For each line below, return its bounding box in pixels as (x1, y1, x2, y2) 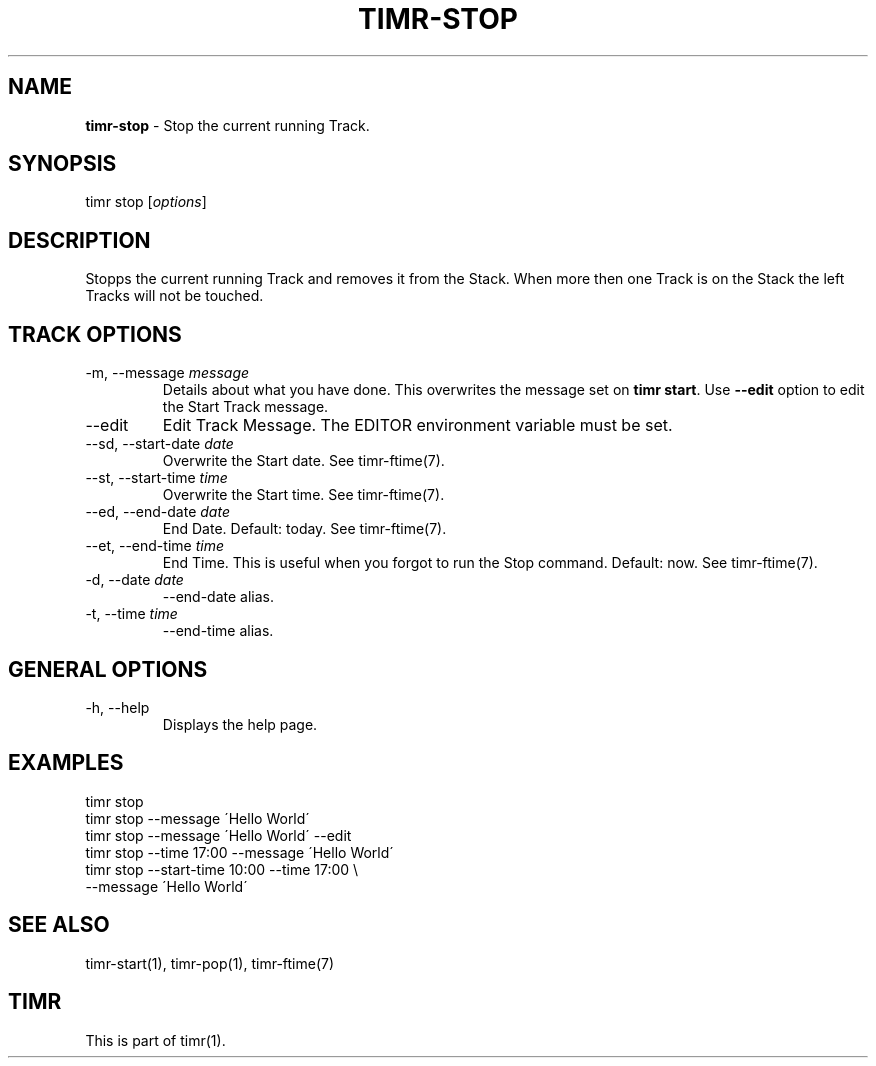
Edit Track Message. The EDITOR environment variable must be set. (162, 415, 673, 436)
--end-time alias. (162, 622, 274, 640)
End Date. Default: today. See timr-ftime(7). (162, 520, 447, 538)
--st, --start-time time (85, 469, 228, 487)
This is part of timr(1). (85, 1031, 226, 1049)
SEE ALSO (8, 912, 110, 938)
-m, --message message (85, 364, 250, 382)
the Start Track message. (162, 398, 329, 416)
